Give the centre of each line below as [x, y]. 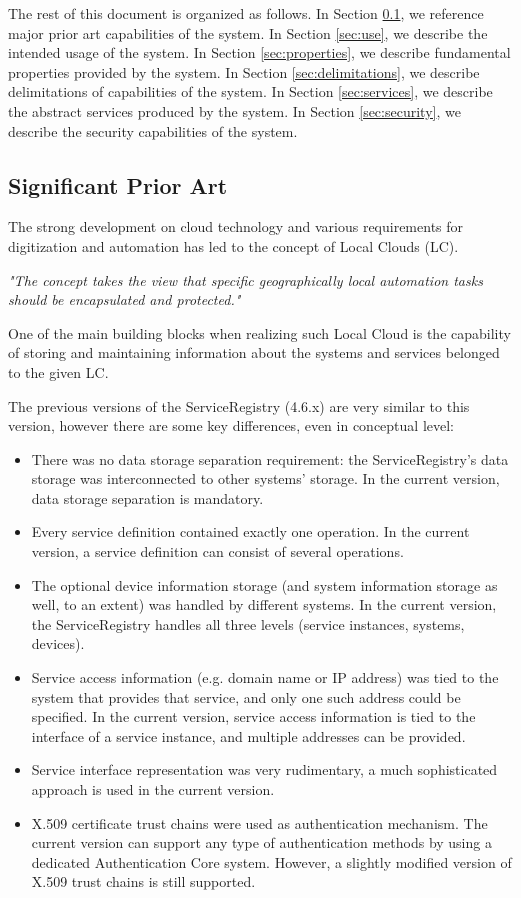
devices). [58, 643]
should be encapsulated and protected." [124, 299]
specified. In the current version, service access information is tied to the [253, 716]
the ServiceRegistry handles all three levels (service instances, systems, [248, 623]
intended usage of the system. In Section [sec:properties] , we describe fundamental [259, 52]
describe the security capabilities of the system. [153, 130]
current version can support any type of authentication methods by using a [261, 842]
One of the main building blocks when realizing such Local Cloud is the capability [259, 332]
